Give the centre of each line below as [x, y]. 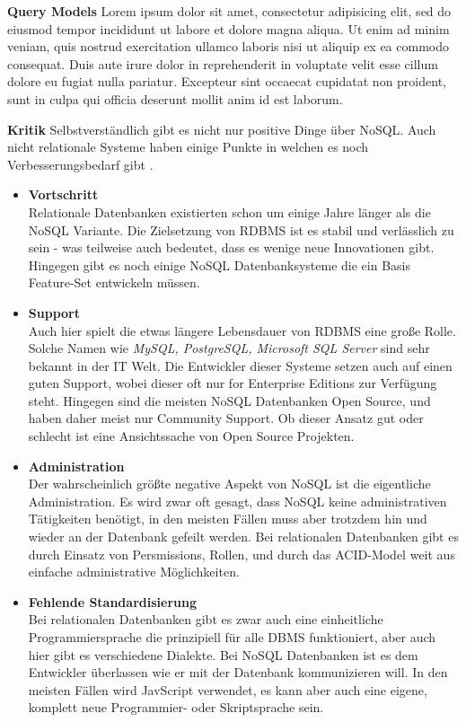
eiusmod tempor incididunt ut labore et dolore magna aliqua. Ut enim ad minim [229, 28]
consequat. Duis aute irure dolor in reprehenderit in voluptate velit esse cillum [223, 63]
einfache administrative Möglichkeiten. [134, 572]
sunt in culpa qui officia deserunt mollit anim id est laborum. [175, 98]
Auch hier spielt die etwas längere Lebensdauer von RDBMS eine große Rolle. [242, 330]
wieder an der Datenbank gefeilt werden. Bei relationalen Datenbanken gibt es [243, 537]
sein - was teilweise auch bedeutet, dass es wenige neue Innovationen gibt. [231, 247]
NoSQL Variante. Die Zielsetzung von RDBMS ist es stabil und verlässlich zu [241, 229]
